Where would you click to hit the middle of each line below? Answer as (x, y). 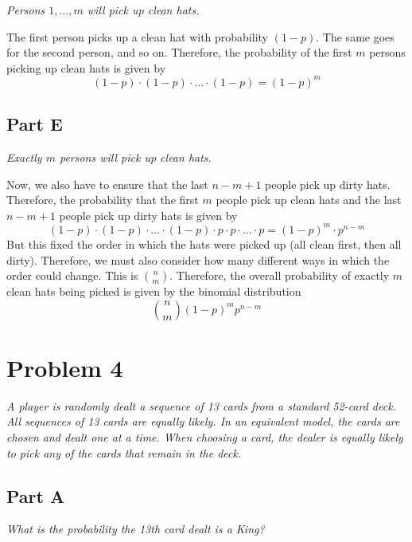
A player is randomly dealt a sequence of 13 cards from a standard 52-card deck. (201, 405)
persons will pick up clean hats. (135, 157)
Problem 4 (65, 367)
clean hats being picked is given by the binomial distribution (154, 291)
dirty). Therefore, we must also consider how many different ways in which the (198, 259)
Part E (35, 124)
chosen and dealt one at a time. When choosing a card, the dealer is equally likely (205, 437)
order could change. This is (72, 275)
